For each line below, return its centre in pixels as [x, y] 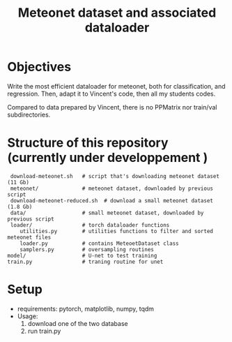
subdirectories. [29, 114]
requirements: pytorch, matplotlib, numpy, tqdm [86, 308]
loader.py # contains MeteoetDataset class [99, 243]
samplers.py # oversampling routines [87, 249]
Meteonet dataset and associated [117, 13]
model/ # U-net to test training [82, 255]
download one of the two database [78, 323]
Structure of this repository [88, 143]
